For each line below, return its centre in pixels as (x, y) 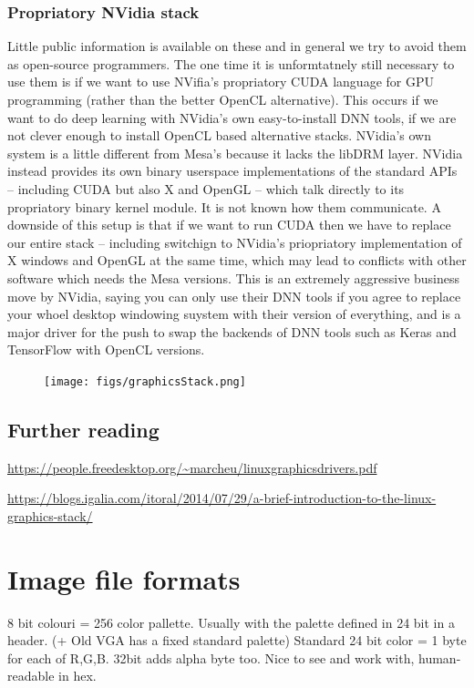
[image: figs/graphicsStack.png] (145, 381)
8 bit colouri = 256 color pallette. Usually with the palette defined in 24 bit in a (231, 622)
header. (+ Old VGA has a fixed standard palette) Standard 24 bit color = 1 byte (237, 640)
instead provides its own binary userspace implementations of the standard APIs (232, 171)
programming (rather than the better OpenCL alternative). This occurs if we (223, 99)
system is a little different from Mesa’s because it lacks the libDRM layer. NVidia (235, 153)
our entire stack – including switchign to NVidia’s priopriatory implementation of (235, 242)
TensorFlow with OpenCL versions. (106, 349)
